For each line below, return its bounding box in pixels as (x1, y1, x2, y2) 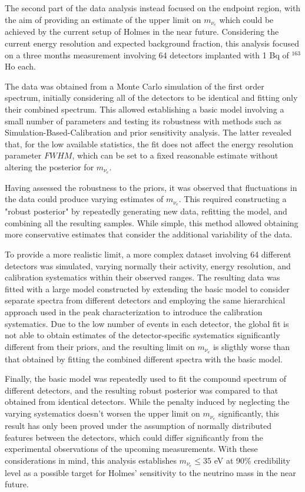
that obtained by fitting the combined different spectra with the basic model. (5, 352, 283, 365)
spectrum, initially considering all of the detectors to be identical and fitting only (5, 91, 298, 104)
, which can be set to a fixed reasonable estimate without (72, 149, 279, 161)
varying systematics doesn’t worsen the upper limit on (5, 407, 200, 420)
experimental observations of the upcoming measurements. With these (5, 443, 258, 455)
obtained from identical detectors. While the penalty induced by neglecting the (5, 395, 290, 408)
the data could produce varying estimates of (5, 193, 164, 205)
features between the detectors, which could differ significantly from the (5, 431, 263, 443)
